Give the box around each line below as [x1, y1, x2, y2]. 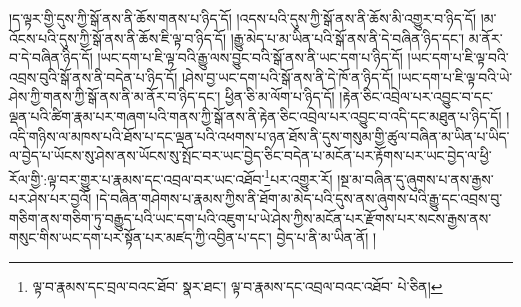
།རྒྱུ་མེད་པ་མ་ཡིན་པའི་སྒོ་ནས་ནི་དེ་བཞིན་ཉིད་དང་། [230, 27, 465, 48]
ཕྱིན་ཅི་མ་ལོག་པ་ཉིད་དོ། [224, 86, 335, 107]
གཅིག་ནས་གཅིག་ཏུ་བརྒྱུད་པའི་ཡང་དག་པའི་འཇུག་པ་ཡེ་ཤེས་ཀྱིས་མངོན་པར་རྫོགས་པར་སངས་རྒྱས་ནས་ [9, 207, 492, 228]
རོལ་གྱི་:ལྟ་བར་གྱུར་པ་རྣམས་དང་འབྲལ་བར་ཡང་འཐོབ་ [9, 168, 265, 189]
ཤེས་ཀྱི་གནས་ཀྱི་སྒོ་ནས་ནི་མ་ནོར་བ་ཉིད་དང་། [9, 86, 221, 107]
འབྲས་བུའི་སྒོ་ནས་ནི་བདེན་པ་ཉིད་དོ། [9, 66, 178, 87]
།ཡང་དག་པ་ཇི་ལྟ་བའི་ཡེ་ [397, 66, 513, 87]
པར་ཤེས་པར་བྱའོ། [9, 188, 92, 208]
